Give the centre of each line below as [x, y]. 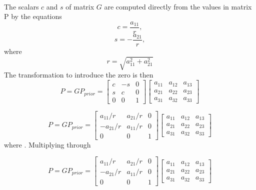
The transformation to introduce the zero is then [79, 75]
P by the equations [33, 16]
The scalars [21, 6]
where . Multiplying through [47, 144]
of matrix [80, 6]
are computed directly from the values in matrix [178, 6]
